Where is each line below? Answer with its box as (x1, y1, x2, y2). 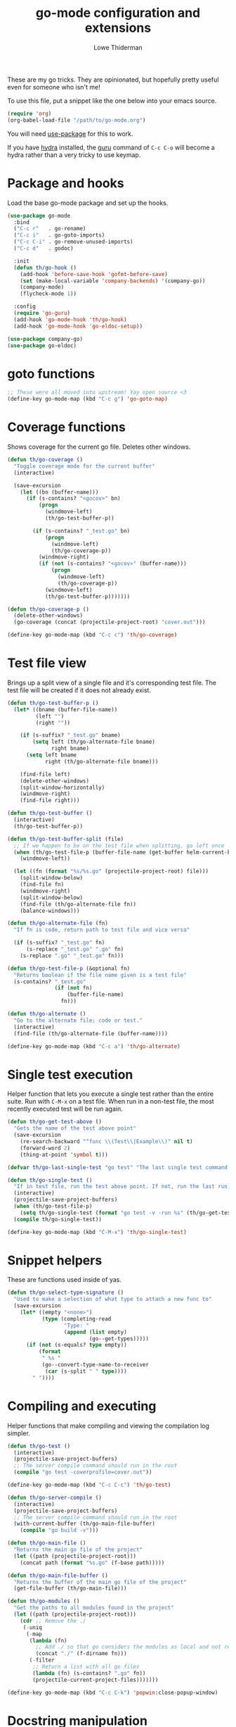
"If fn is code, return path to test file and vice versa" (13, 926, 190, 934)
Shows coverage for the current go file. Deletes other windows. (7, 442, 191, 451)
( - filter (29, 1657, 55, 1664)
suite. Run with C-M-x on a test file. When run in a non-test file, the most (7, 1097, 214, 1106)
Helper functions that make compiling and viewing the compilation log (7, 1421, 209, 1430)
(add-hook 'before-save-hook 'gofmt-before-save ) (20, 270, 169, 278)
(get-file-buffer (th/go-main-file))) (13, 1585, 128, 1592)
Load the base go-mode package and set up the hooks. (7, 199, 169, 207)
